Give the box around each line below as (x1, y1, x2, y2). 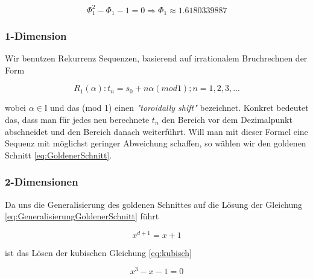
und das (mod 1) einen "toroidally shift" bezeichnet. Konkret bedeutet (50, 101, 309, 114)
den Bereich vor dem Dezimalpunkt (162, 113, 292, 125)
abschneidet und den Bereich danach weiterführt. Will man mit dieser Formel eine (5, 125, 308, 137)
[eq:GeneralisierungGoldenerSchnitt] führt (5, 210, 159, 222)
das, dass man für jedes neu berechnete (5, 113, 150, 125)
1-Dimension (5, 28, 67, 43)
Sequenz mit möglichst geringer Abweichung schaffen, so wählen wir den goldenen (5, 137, 306, 149)
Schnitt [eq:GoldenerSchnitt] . (5, 148, 112, 161)
